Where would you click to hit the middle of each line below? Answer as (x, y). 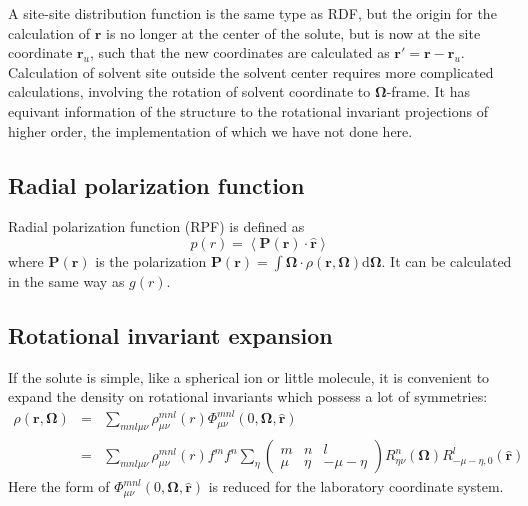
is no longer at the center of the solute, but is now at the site (293, 32)
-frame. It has (428, 91)
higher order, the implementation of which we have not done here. (210, 130)
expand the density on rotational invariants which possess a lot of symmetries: (248, 396)
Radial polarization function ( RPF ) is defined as (156, 226)
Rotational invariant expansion (170, 334)
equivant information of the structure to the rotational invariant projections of (248, 110)
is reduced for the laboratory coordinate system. (356, 486)
